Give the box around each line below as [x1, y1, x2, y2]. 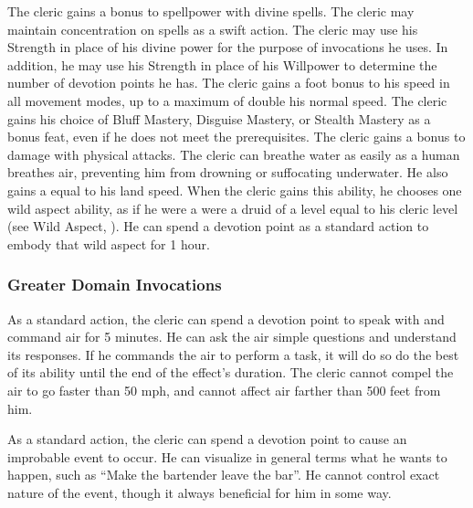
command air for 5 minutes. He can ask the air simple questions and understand [7, 327, 457, 346]
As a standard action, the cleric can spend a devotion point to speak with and [7, 309, 445, 328]
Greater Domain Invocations [7, 273, 222, 296]
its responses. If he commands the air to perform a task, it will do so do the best [7, 344, 459, 364]
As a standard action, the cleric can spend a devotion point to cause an [7, 429, 407, 449]
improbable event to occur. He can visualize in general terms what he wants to [7, 447, 447, 466]
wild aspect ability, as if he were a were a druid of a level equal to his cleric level [7, 198, 458, 217]
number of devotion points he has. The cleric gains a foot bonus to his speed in [7, 73, 450, 92]
